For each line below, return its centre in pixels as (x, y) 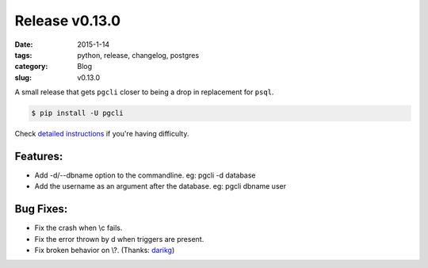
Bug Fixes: (41, 209)
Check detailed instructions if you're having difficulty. (102, 134)
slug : (23, 77)
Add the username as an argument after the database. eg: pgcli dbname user (160, 186)
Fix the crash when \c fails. (78, 228)
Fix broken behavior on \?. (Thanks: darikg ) (105, 251)
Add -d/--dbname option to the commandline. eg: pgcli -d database (145, 175)
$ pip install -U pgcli (78, 113)
